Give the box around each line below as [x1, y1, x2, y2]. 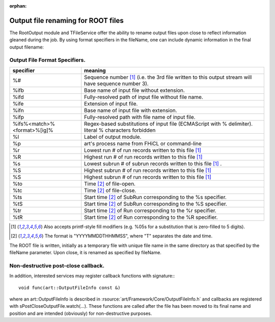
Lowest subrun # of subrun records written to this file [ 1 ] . [84, 160, 222, 167]
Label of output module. [84, 133, 142, 140]
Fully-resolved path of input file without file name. [84, 93, 203, 101]
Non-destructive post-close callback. [9, 262, 105, 269]
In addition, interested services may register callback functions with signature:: [9, 273, 175, 279]
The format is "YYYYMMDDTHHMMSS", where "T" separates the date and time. [44, 233, 213, 239]
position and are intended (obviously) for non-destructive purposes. [9, 310, 152, 316]
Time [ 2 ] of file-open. [84, 180, 136, 187]
